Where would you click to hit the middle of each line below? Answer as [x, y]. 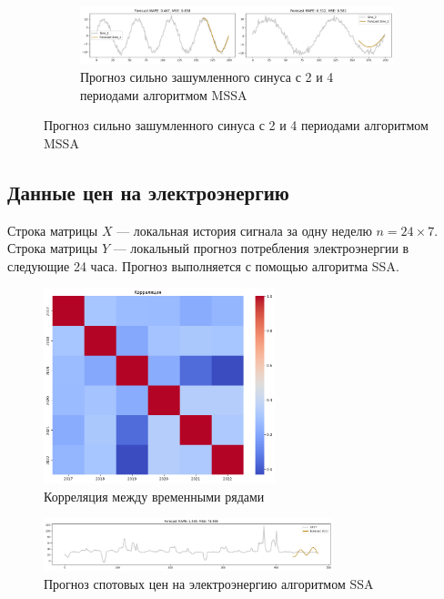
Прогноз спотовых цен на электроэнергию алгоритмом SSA [209, 583]
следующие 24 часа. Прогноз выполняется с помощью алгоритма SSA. [203, 265]
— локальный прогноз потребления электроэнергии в [261, 248]
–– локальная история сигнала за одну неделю [244, 230]
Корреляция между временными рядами [154, 496]
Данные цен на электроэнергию [148, 192]
